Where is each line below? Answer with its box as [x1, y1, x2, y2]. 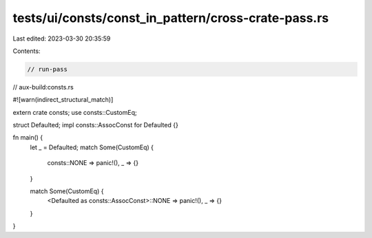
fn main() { [12, 133, 43, 142]
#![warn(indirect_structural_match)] [12, 96, 114, 104]
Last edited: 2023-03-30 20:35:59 [12, 34, 111, 43]
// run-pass [27, 65, 68, 73]
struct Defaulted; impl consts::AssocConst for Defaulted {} [12, 121, 178, 129]
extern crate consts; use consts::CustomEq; [12, 108, 137, 116]
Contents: [12, 47, 41, 55]
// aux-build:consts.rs [12, 83, 74, 91]
